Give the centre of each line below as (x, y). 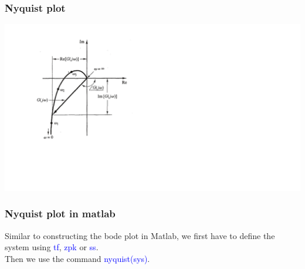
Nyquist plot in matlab (60, 213)
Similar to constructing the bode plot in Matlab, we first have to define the (140, 235)
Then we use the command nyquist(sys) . (77, 258)
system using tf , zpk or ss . (52, 247)
